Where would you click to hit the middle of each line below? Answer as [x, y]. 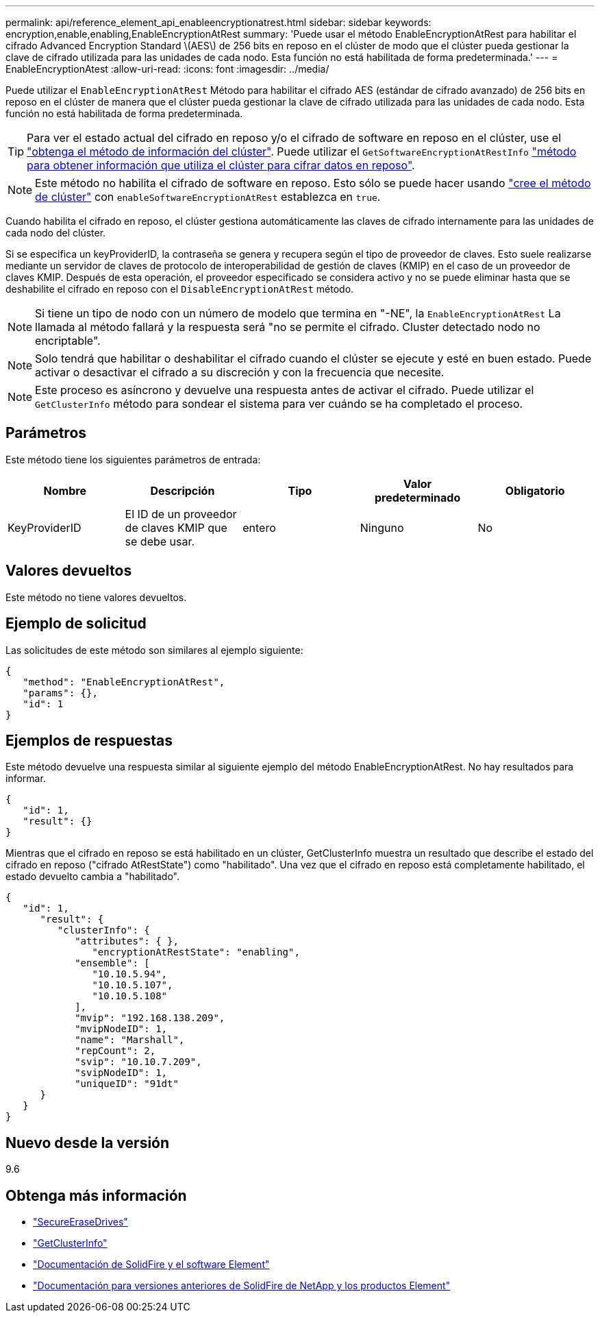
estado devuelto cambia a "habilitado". [93, 877]
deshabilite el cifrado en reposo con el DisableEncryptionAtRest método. [180, 289]
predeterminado [417, 497]
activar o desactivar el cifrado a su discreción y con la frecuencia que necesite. [240, 372]
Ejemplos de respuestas [89, 740]
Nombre [65, 490]
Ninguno [382, 527]
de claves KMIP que [176, 527]
